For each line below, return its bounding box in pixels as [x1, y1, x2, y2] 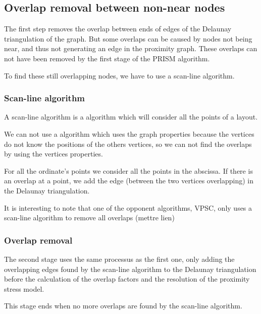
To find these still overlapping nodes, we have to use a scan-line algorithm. [4, 70, 235, 81]
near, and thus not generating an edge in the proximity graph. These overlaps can [4, 43, 257, 54]
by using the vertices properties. [4, 148, 103, 159]
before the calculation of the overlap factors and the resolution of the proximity [4, 273, 250, 284]
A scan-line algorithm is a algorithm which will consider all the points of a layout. [4, 111, 258, 122]
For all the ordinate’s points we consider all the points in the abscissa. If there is [4, 165, 253, 176]
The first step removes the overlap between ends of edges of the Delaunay [4, 23, 232, 34]
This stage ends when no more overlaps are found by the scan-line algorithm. [4, 300, 242, 311]
